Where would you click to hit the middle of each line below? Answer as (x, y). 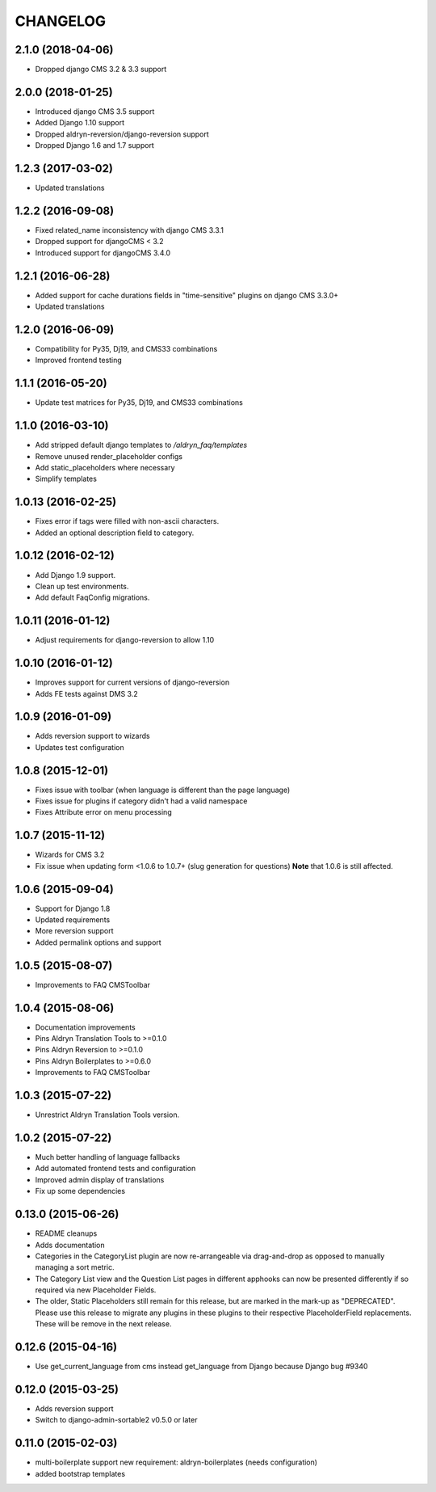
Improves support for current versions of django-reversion (132, 682)
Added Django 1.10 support (80, 123)
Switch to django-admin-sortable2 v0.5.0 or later (116, 1420)
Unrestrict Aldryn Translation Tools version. (107, 1115)
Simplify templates (66, 479)
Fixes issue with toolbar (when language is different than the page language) (163, 790)
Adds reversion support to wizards (92, 736)
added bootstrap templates (80, 1473)
